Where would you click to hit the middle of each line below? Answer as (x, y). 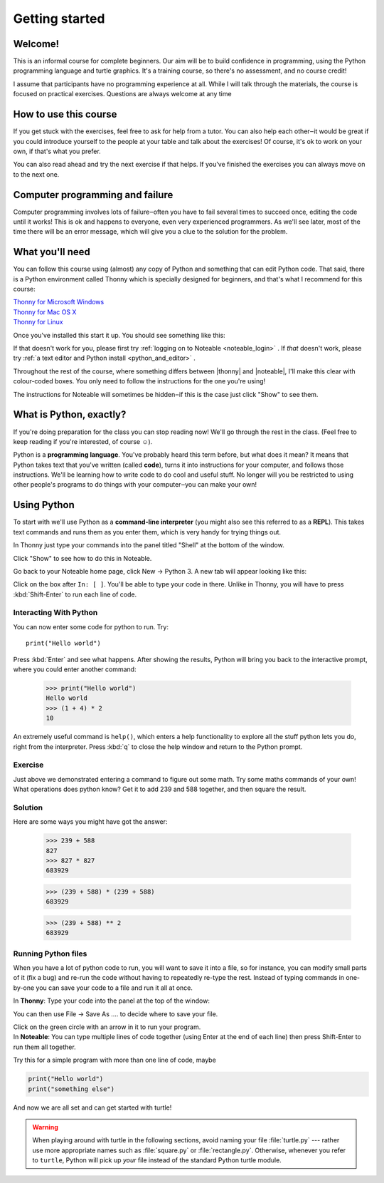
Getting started (59, 19)
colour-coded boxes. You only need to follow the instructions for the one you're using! (139, 381)
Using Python (44, 505)
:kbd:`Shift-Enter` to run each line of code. (75, 594)
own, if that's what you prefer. (57, 151)
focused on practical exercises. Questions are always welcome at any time (122, 94)
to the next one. (36, 174)
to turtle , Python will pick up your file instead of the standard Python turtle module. (157, 1160)
